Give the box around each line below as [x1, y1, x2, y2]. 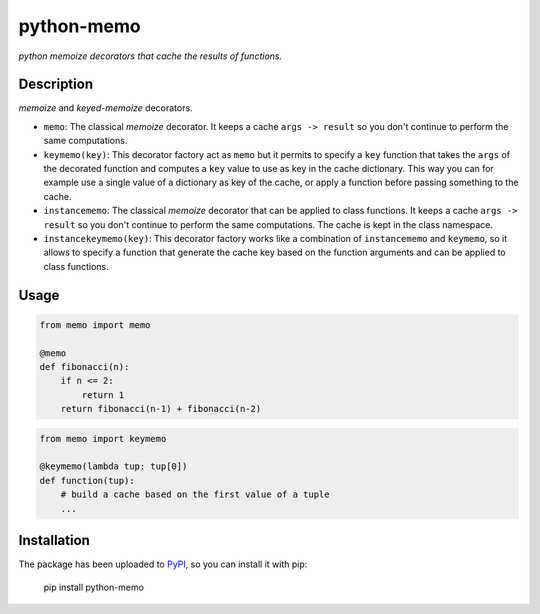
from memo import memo [39, 319, 151, 330]
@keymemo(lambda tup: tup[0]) [39, 461, 188, 472]
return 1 [81, 389, 125, 400]
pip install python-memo [43, 581, 145, 593]
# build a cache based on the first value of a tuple [60, 489, 330, 500]
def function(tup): [39, 475, 135, 486]
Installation [18, 532, 90, 549]
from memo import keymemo [39, 433, 167, 444]
